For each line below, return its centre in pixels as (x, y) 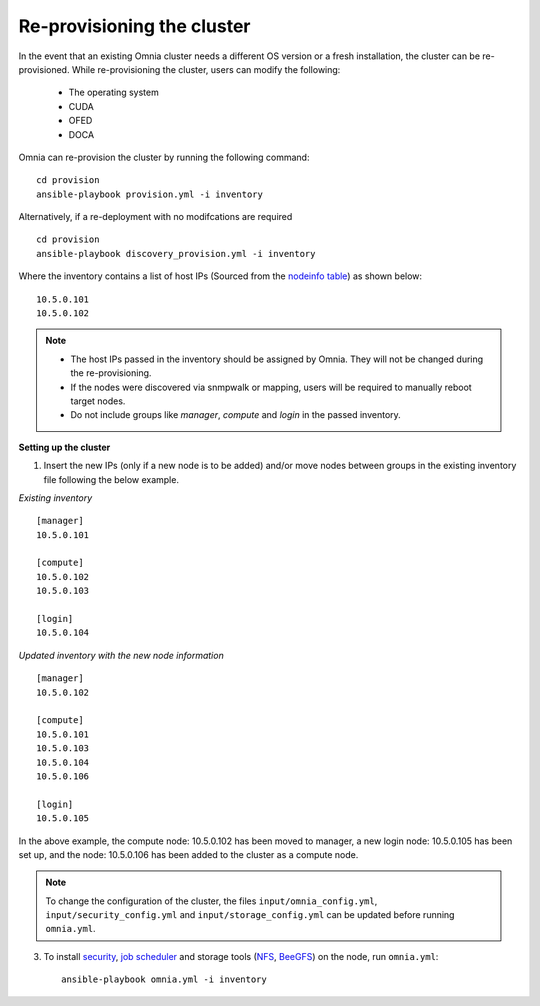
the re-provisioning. (111, 373)
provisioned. (44, 69)
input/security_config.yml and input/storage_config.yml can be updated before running (250, 915)
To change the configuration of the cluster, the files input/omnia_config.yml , (211, 901)
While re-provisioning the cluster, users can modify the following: (206, 69)
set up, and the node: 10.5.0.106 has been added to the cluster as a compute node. (188, 854)
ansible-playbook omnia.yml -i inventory (164, 979)
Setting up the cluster (64, 447)
